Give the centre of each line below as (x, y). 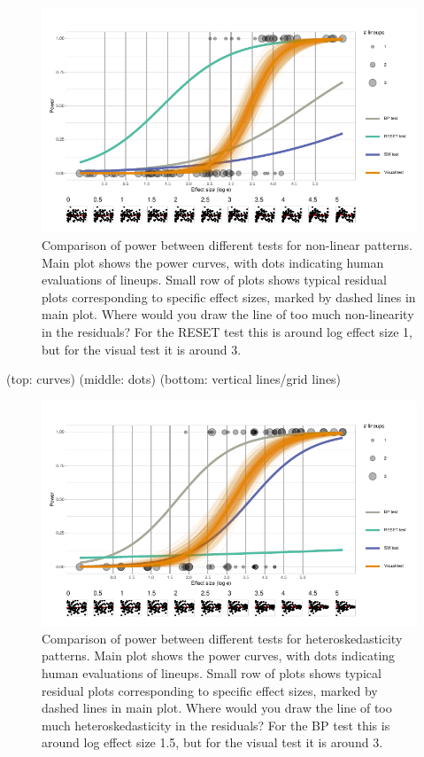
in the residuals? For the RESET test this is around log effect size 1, (227, 331)
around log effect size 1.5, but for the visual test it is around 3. (212, 742)
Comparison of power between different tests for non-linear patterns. (227, 244)
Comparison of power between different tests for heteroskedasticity (222, 638)
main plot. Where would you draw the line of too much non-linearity (228, 314)
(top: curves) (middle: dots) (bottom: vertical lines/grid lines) (174, 379)
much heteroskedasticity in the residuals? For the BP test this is (216, 725)
